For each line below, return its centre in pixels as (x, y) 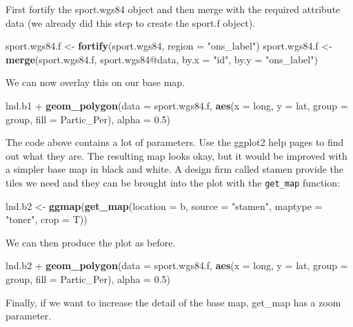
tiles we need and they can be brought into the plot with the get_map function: (173, 182)
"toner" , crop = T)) (47, 219)
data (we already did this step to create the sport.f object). (131, 22)
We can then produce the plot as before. (91, 242)
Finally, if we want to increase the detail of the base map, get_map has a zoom (173, 302)
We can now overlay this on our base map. (95, 82)
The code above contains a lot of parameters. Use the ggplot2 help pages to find (175, 142)
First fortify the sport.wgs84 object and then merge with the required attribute (173, 9)
